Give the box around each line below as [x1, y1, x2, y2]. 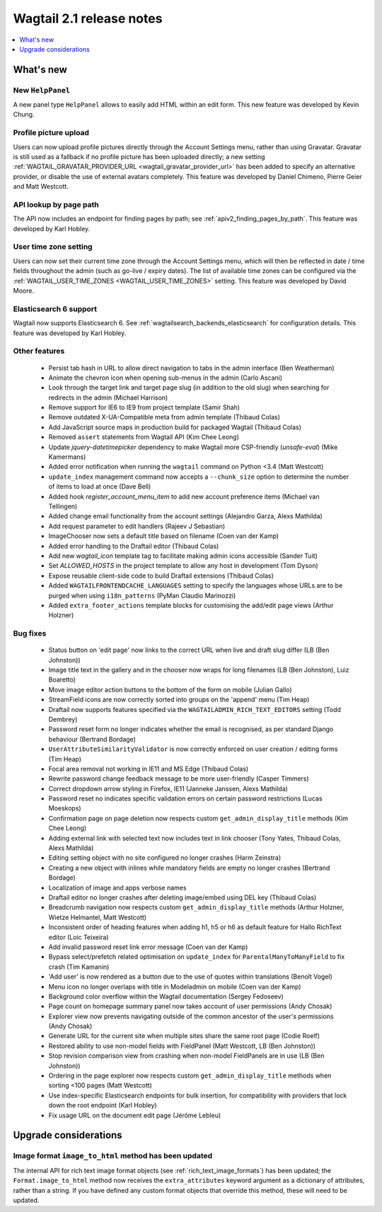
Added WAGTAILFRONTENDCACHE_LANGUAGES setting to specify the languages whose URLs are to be [48, 581, 343, 590]
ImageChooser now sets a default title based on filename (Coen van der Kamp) [48, 532, 279, 540]
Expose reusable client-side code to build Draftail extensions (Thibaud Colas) [48, 571, 274, 580]
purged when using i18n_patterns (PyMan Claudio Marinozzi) [48, 591, 236, 600]
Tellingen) [48, 502, 78, 511]
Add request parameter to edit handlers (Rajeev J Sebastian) [48, 522, 226, 530]
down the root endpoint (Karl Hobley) [48, 1101, 157, 1109]
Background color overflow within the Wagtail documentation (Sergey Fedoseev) [48, 992, 284, 1001]
